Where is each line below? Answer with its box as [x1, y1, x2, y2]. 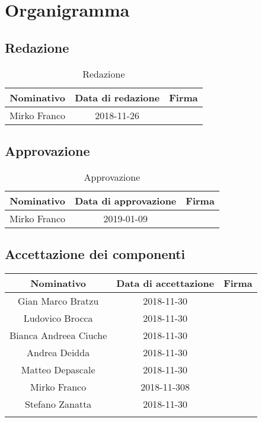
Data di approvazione [75, 193, 177, 207]
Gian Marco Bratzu [17, 293, 99, 308]
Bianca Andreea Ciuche [9, 328, 107, 342]
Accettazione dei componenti [5, 245, 186, 263]
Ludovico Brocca [23, 311, 93, 325]
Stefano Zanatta [24, 397, 92, 411]
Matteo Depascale [21, 362, 95, 376]
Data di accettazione [116, 276, 215, 290]
